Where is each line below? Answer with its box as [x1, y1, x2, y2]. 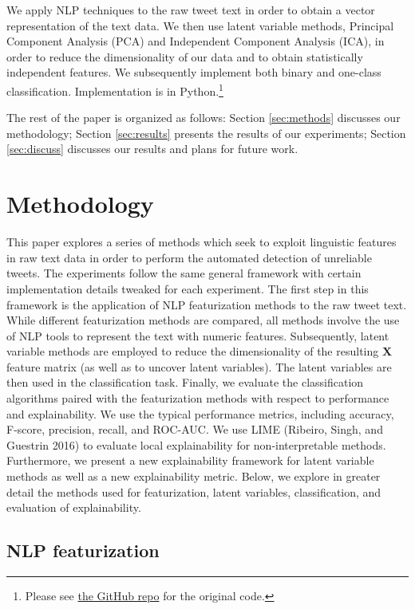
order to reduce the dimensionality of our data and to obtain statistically [6, 48, 363, 65]
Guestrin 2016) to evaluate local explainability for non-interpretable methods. [6, 436, 386, 453]
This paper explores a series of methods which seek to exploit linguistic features [6, 234, 397, 250]
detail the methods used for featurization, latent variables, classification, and [6, 483, 381, 500]
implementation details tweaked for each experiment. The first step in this [6, 280, 369, 297]
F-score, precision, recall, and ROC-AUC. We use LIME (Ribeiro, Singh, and [6, 421, 383, 438]
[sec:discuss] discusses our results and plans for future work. [6, 140, 298, 157]
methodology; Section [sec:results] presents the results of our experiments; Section [6, 124, 406, 141]
